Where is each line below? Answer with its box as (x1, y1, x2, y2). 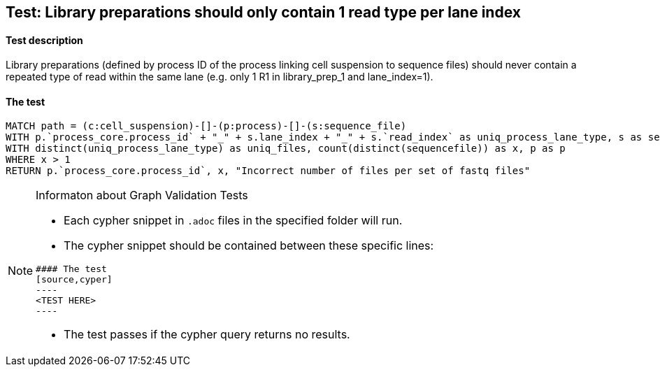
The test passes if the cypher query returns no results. (64, 327, 350, 342)
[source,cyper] (36, 274, 113, 285)
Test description (6, 34, 83, 46)
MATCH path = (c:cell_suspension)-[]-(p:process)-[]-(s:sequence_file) (6, 120, 407, 132)
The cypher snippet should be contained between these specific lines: (64, 238, 434, 253)
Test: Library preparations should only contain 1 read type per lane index (6, 3, 521, 21)
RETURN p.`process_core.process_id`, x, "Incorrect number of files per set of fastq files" (6, 165, 531, 177)
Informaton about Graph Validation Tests (36, 188, 248, 203)
